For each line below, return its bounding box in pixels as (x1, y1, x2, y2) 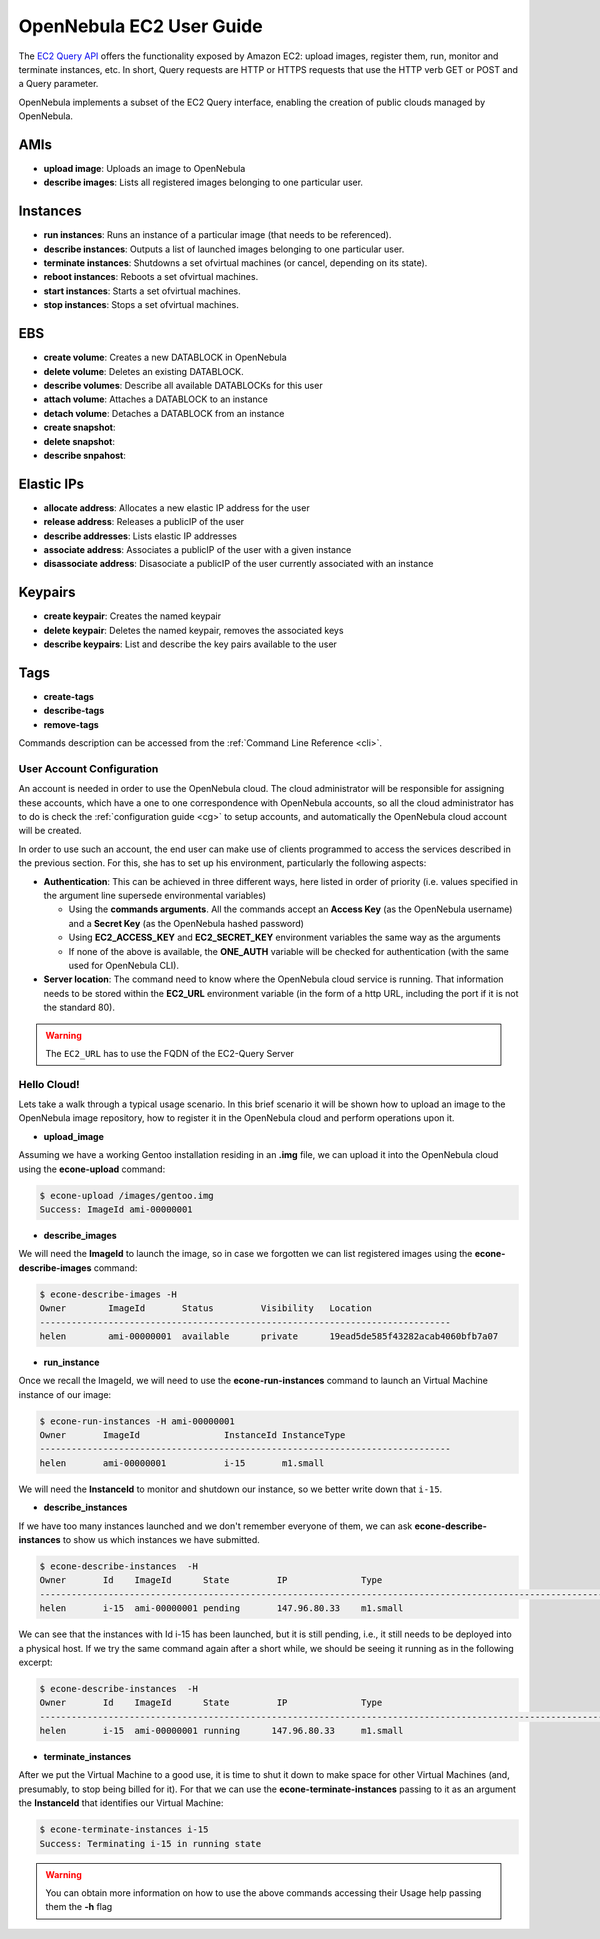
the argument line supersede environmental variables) (43, 890, 267, 902)
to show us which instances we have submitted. (62, 1534, 260, 1545)
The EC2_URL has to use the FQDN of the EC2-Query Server (45, 1047, 295, 1059)
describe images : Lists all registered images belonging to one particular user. (43, 176, 364, 189)
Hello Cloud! (18, 1077, 80, 1091)
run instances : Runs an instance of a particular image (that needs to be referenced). (43, 229, 392, 241)
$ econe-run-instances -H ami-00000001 (39, 1415, 235, 1427)
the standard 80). (43, 1001, 115, 1014)
